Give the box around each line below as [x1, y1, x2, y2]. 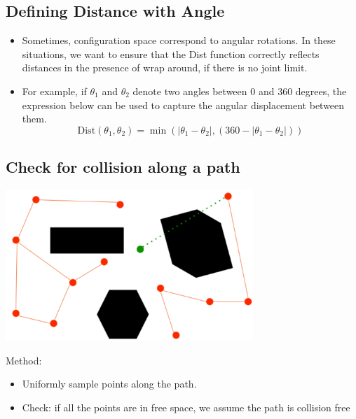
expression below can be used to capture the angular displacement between [22, 97, 345, 112]
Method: [6, 353, 42, 367]
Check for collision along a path [6, 156, 240, 178]
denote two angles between [132, 83, 247, 98]
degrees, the [295, 83, 347, 98]
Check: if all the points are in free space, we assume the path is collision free [22, 399, 350, 414]
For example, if [22, 83, 87, 98]
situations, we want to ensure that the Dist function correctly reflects [22, 46, 320, 61]
